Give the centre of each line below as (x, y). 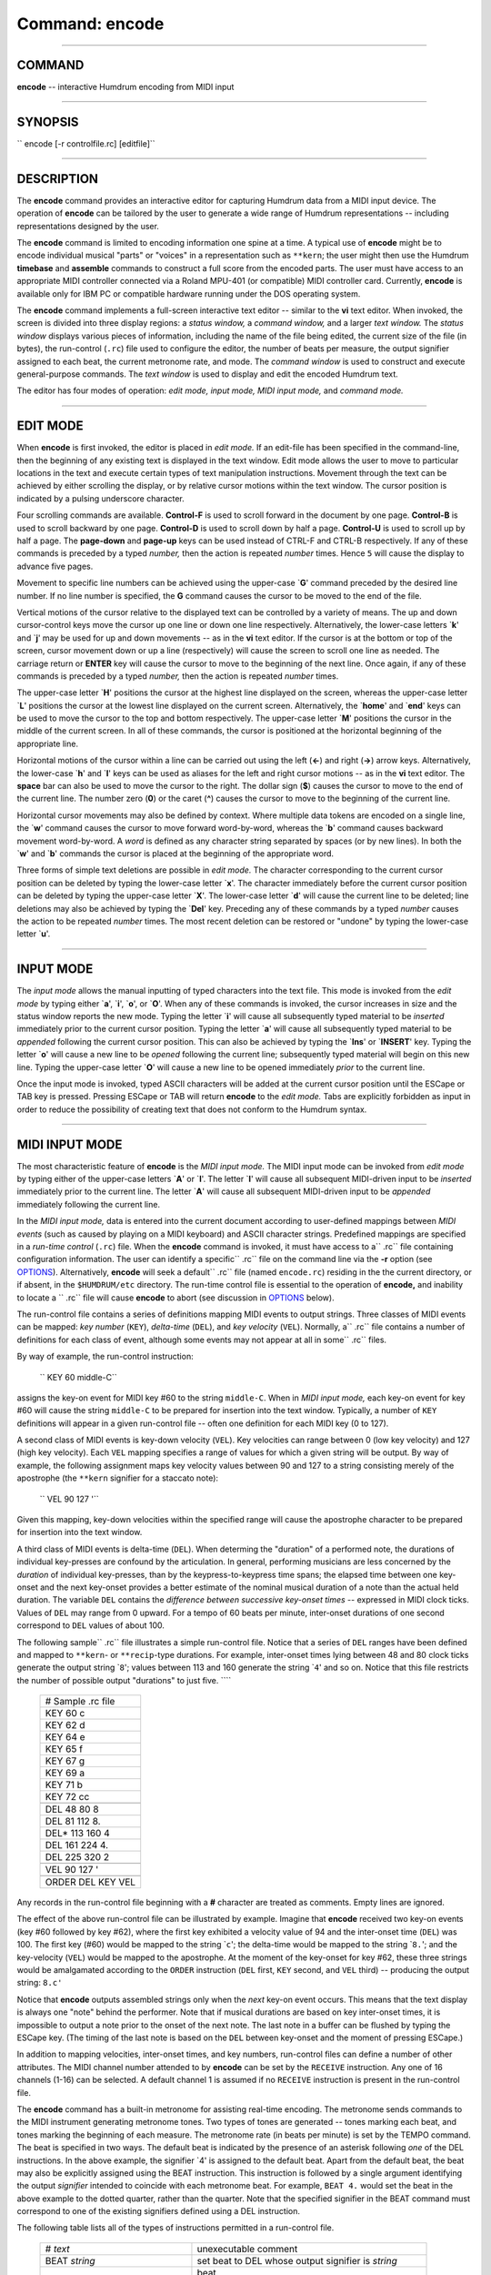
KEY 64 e (65, 1737)
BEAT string (70, 2260)
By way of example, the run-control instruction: (105, 1357)
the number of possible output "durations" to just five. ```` (124, 1680)
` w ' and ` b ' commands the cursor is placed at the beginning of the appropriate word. (175, 853)
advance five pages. (55, 566)
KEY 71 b (64, 1785)
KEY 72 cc (67, 1797)
